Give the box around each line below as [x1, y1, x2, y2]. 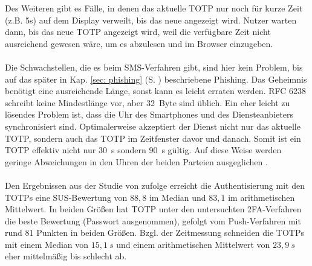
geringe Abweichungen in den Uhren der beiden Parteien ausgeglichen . [5, 155, 268, 168]
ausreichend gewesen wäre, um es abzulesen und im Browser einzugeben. [5, 37, 273, 49]
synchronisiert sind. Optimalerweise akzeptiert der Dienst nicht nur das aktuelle [5, 119, 301, 132]
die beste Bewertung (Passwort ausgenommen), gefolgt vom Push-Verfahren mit [5, 214, 301, 227]
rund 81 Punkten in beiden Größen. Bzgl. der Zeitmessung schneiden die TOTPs [5, 226, 305, 239]
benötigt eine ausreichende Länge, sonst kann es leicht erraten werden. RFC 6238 [5, 84, 307, 97]
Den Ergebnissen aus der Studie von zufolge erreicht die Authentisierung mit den [5, 179, 305, 191]
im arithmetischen [228, 191, 295, 203]
